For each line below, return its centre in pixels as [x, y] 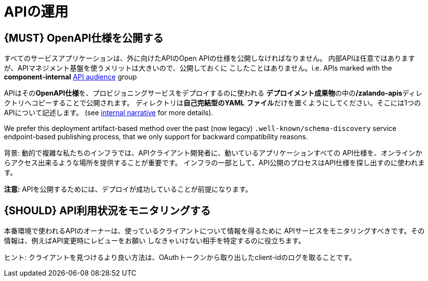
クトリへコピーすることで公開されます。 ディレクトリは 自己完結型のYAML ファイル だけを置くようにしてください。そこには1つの [213, 103]
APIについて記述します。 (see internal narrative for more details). [109, 113]
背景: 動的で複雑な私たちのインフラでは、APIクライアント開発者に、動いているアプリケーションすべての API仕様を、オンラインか [213, 153]
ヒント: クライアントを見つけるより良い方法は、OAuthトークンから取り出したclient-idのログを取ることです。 [180, 257]
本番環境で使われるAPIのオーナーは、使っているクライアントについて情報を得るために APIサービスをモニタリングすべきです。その [214, 231]
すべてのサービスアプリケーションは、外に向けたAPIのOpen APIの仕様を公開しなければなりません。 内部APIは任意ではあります [210, 58]
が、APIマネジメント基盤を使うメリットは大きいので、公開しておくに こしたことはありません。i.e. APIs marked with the [198, 68]
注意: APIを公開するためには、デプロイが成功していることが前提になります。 [128, 189]
